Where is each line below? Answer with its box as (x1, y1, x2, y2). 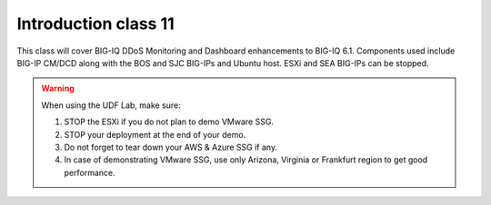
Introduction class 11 (16, 14, 175, 34)
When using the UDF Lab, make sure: (41, 100, 181, 111)
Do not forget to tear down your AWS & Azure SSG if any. (64, 142, 277, 152)
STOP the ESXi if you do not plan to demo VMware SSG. (64, 116, 275, 127)
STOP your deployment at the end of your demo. (64, 129, 246, 140)
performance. (64, 167, 115, 178)
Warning (41, 83, 75, 94)
